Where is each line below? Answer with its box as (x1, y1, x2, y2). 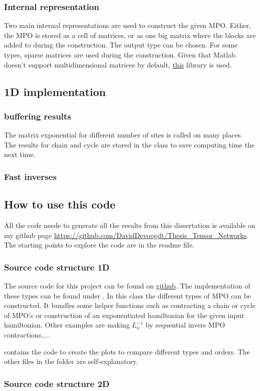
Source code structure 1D (4, 260, 110, 273)
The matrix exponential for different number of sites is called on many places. (4, 129, 243, 140)
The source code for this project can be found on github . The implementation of (4, 280, 250, 291)
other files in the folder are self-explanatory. (4, 356, 138, 366)
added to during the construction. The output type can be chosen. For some (4, 39, 238, 50)
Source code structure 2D (4, 377, 110, 389)
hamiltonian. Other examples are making (4, 319, 130, 330)
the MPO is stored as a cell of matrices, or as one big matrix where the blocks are (4, 29, 256, 40)
